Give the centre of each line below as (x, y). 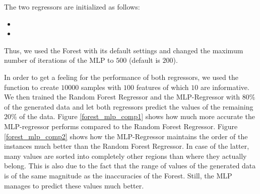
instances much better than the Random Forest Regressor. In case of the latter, (127, 146)
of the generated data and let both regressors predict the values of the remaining (129, 106)
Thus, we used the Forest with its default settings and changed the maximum (124, 50)
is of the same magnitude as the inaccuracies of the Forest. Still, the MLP (118, 175)
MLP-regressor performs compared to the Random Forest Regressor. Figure (121, 126)
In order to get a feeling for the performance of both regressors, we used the (121, 77)
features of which (162, 87)
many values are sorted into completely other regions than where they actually (125, 156)
